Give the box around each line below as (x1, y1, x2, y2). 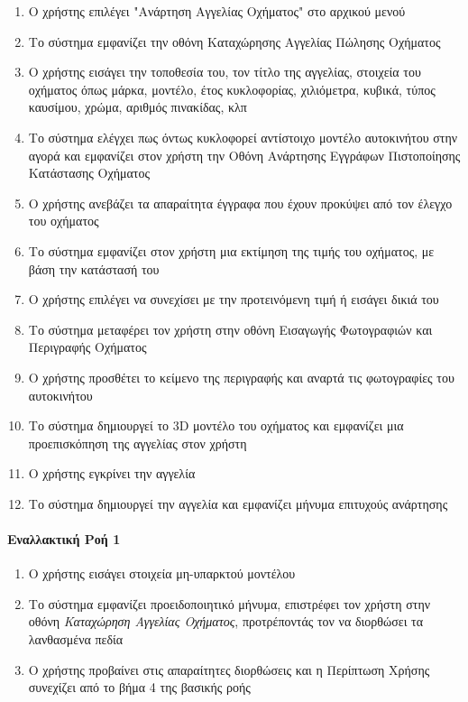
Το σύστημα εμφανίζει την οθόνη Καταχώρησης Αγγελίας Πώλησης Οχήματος (28, 32, 441, 51)
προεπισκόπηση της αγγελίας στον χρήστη (28, 433, 247, 452)
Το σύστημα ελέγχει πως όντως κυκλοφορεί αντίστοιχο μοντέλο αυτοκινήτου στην (28, 127, 458, 146)
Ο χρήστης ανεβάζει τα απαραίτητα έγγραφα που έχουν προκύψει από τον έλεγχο (28, 193, 453, 212)
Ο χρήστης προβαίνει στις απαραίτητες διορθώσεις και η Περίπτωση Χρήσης (28, 660, 430, 679)
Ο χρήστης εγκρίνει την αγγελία (28, 464, 196, 483)
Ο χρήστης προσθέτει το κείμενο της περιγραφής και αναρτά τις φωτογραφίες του (28, 367, 454, 386)
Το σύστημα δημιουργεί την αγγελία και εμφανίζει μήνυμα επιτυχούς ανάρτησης (28, 494, 448, 513)
